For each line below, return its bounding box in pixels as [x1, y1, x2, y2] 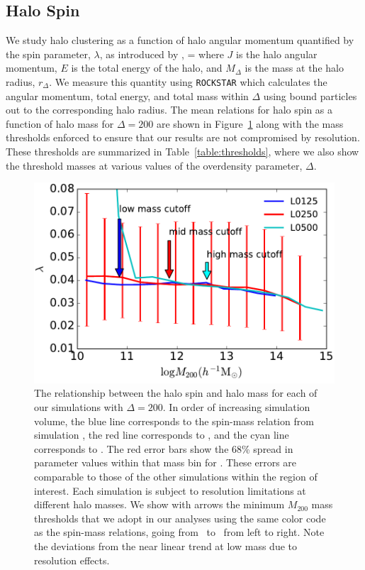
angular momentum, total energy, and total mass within [6, 88, 249, 103]
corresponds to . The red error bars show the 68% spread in [34, 441, 293, 456]
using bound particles [263, 88, 357, 103]
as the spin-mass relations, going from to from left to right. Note [34, 525, 325, 539]
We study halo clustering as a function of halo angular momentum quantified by [6, 33, 354, 48]
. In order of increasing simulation [162, 400, 310, 415]
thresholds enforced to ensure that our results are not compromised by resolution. [6, 130, 360, 145]
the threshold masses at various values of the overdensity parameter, [6, 158, 303, 172]
